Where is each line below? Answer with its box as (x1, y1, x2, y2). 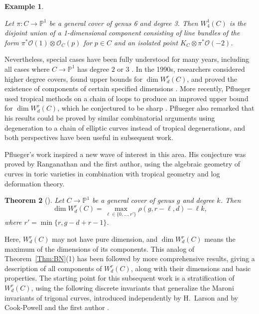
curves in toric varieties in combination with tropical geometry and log (4, 168, 220, 178)
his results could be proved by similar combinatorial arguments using (4, 112, 215, 123)
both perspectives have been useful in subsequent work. (4, 132, 173, 143)
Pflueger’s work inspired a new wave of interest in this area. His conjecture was (4, 149, 246, 159)
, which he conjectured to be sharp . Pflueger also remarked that (57, 103, 255, 113)
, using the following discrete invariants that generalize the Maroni (31, 282, 234, 293)
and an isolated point (114, 37, 178, 47)
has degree (77, 63, 109, 74)
